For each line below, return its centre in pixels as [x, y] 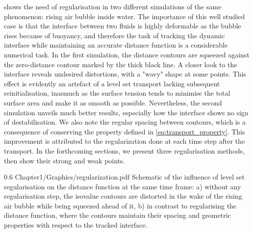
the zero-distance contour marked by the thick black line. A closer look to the [121, 64]
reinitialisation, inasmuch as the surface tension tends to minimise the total [117, 93]
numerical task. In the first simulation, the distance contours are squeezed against [127, 54]
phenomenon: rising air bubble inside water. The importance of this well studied [125, 16]
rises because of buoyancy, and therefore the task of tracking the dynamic [114, 35]
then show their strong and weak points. [64, 160]
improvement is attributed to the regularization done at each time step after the [125, 141]
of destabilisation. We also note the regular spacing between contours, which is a [125, 122]
